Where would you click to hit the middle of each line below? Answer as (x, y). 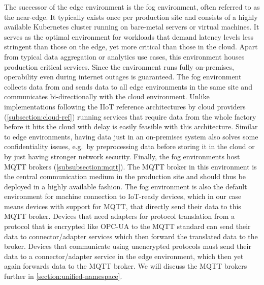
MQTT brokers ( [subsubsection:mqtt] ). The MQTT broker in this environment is (130, 166)
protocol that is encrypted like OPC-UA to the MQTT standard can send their (127, 226)
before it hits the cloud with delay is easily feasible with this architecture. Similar (131, 126)
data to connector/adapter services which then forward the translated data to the (131, 236)
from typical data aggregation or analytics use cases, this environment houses (124, 56)
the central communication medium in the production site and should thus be (125, 176)
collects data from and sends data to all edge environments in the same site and (128, 86)
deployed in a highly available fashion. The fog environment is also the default (126, 186)
